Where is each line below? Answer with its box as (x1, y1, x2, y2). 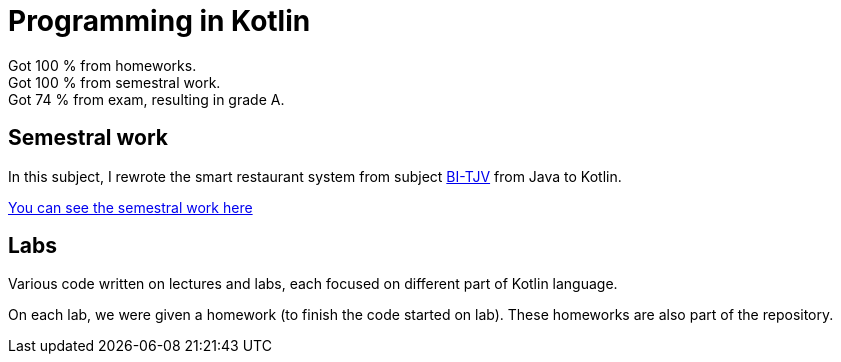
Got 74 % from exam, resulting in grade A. (8, 90, 285, 108)
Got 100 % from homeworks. (8, 56, 197, 74)
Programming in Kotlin (8, 4, 311, 38)
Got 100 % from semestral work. (8, 73, 221, 91)
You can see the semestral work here (8, 198, 253, 216)
